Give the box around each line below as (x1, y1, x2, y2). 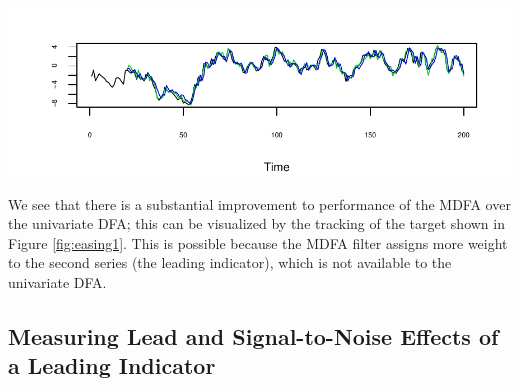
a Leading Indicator (8, 350, 216, 381)
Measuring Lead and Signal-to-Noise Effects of (8, 320, 499, 351)
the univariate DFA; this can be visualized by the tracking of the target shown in (8, 213, 505, 234)
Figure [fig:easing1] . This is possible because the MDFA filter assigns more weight (8, 232, 508, 253)
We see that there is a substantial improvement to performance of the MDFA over (8, 193, 511, 214)
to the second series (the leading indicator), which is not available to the (8, 252, 452, 273)
